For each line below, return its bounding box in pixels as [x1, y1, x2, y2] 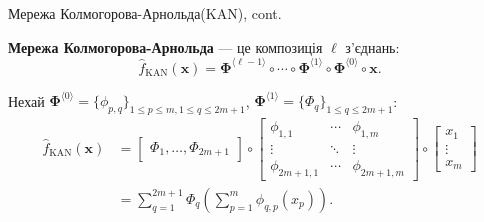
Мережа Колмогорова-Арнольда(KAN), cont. [8, 3, 282, 23]
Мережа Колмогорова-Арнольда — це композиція [8, 36, 323, 57]
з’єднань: [345, 36, 400, 57]
